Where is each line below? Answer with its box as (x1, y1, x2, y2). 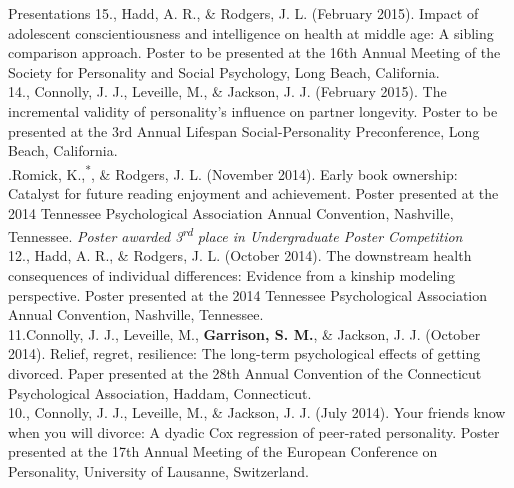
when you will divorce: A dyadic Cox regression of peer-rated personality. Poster (8, 421, 500, 442)
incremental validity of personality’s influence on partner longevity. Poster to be (8, 100, 498, 121)
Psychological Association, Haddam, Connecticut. (8, 382, 312, 403)
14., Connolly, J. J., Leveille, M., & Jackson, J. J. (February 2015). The (8, 81, 447, 102)
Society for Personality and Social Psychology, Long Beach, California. (8, 61, 440, 82)
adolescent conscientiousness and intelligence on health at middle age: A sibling (8, 22, 494, 43)
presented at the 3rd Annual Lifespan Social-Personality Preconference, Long (8, 120, 480, 141)
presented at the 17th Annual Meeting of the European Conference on (8, 441, 438, 462)
